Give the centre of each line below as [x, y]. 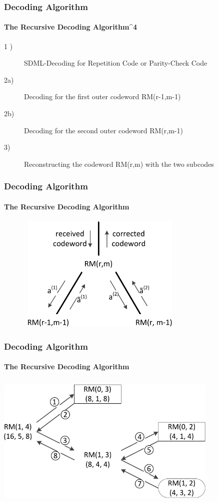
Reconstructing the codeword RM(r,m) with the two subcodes [119, 164]
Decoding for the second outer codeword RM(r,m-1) [103, 130]
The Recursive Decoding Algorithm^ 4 [71, 27]
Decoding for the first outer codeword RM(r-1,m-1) [102, 96]
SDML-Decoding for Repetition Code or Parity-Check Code [116, 63]
